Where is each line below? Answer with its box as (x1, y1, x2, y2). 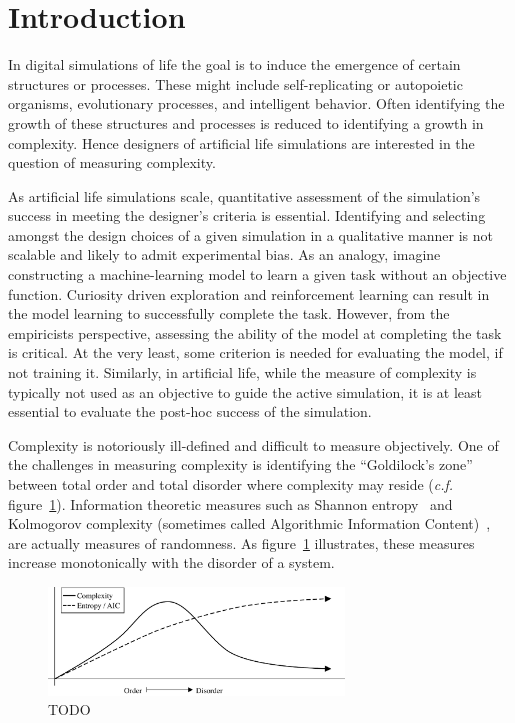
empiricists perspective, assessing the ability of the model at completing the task (8, 322, 502, 343)
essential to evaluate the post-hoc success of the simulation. (8, 401, 372, 422)
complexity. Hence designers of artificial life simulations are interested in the (8, 132, 475, 153)
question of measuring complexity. (8, 152, 216, 173)
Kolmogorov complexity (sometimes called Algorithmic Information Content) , (8, 513, 491, 534)
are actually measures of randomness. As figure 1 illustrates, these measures (8, 532, 475, 553)
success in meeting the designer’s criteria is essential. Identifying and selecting (8, 205, 486, 226)
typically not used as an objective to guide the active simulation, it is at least (8, 381, 483, 402)
